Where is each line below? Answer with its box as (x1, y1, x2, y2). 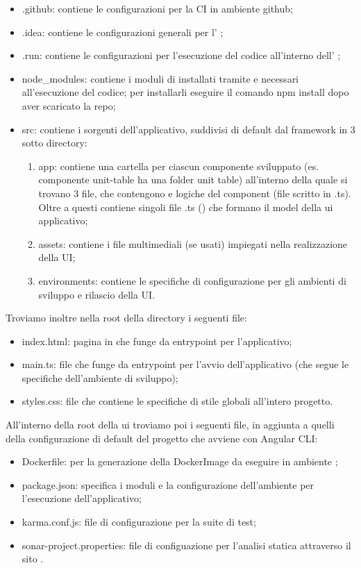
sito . (22, 551, 44, 566)
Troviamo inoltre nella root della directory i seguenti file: (6, 310, 247, 325)
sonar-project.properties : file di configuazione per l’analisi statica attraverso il (22, 537, 351, 552)
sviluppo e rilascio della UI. (38, 287, 156, 301)
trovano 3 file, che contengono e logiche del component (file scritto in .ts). (38, 185, 351, 200)
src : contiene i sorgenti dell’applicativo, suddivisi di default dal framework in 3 (22, 122, 355, 136)
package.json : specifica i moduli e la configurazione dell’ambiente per (22, 477, 314, 492)
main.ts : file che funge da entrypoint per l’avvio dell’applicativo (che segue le (22, 357, 349, 371)
